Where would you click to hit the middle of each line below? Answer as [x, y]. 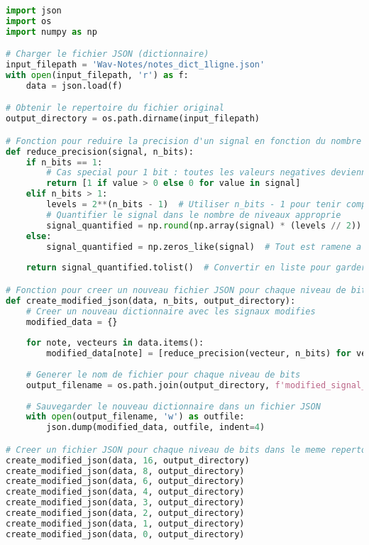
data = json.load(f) [74, 86]
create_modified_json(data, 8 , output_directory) [125, 471]
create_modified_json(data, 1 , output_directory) [125, 523]
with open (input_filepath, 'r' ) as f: [97, 76]
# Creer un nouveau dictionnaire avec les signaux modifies [171, 311]
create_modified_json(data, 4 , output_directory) [125, 492]
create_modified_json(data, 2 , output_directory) [125, 513]
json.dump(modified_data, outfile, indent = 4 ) [156, 428]
